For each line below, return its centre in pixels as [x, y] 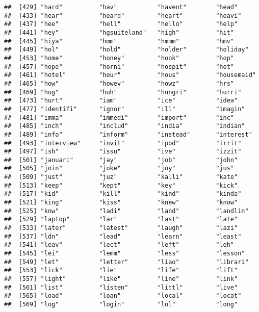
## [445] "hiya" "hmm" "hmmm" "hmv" [119, 41]
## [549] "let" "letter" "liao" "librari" [126, 262]
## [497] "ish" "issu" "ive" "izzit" [123, 152]
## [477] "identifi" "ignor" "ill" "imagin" [125, 109]
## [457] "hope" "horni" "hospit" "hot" [119, 67]
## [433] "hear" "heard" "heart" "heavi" [123, 16]
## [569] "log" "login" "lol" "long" [121, 304]
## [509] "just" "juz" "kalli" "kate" [121, 177]
